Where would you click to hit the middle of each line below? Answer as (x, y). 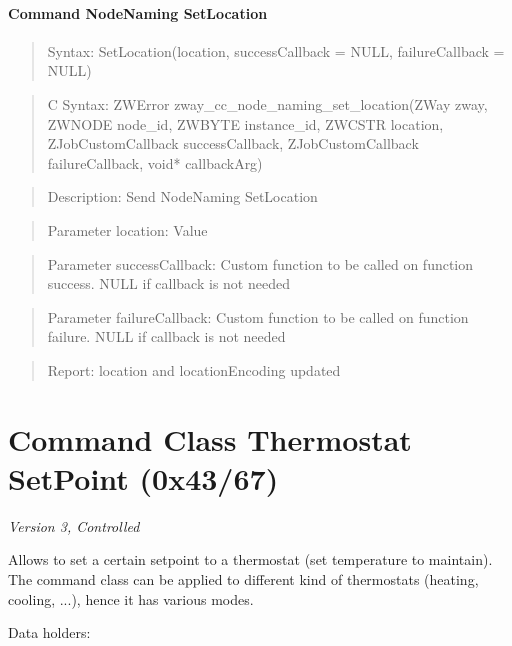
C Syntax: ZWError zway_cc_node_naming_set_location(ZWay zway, (267, 103)
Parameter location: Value (127, 229)
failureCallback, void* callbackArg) (155, 162)
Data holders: (49, 632)
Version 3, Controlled (74, 525)
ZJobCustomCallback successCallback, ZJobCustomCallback (233, 143)
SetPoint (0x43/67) (143, 477)
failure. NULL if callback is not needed (166, 336)
